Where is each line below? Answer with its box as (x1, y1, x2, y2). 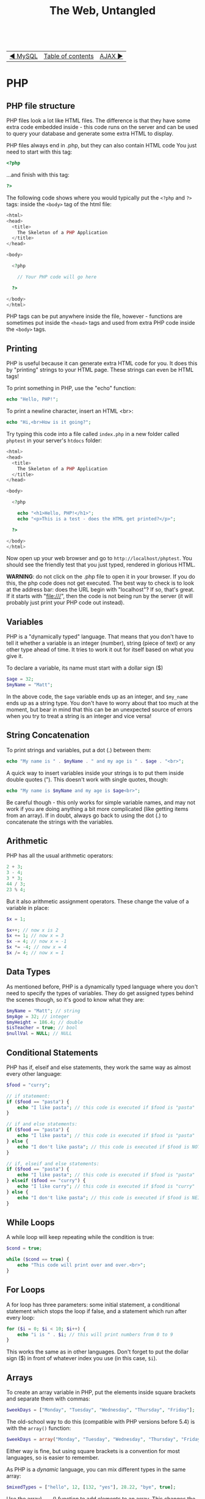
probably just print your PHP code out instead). (6, 599, 125, 606)
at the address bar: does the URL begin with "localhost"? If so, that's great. (6, 586, 195, 593)
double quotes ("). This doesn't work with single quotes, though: (6, 775, 168, 783)
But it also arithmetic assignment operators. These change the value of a (6, 897, 189, 905)
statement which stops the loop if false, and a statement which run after (6, 1307, 187, 1315)
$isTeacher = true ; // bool (6, 1025, 78, 1031)
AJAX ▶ (99, 52, 123, 61)
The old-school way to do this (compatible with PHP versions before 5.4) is (6, 1418, 195, 1425)
